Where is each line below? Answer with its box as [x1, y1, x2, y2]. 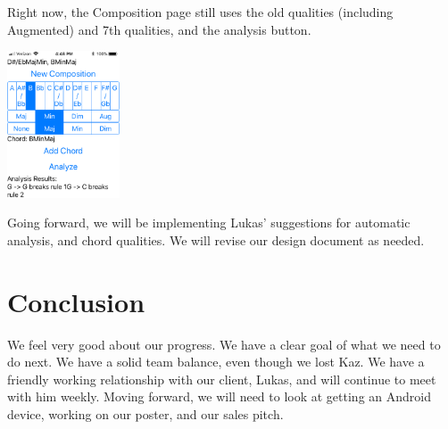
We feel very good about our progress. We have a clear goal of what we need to [7, 334, 441, 353]
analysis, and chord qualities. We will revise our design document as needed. [7, 230, 425, 249]
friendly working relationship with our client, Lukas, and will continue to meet [7, 369, 436, 388]
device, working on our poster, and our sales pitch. [7, 405, 284, 424]
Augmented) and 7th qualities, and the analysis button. [7, 20, 311, 38]
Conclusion [7, 283, 145, 319]
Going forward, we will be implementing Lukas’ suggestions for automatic [7, 213, 411, 232]
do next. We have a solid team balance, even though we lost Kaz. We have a [7, 352, 425, 371]
